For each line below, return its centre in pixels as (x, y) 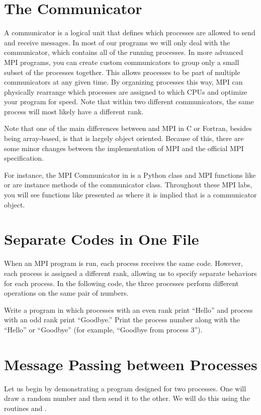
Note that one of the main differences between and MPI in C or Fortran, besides (128, 128)
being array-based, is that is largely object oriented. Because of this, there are (124, 138)
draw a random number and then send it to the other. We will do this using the (127, 398)
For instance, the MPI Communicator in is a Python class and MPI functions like (130, 175)
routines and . (25, 408)
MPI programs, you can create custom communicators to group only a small (122, 62)
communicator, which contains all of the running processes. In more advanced (124, 52)
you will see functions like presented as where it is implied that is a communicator (130, 195)
